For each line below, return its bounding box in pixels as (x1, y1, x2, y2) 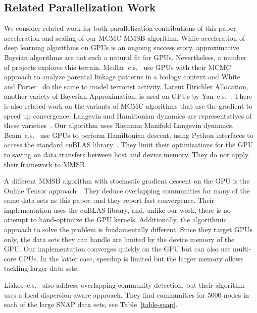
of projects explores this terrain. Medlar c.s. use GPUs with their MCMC (4, 62, 231, 72)
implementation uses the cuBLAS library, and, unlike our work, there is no (4, 204, 231, 215)
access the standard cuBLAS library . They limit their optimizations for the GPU (4, 139, 253, 150)
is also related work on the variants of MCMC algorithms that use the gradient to (4, 100, 253, 111)
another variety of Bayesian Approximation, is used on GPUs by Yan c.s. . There (4, 91, 253, 101)
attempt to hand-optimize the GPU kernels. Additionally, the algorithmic (4, 214, 227, 225)
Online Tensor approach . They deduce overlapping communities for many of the (4, 185, 250, 195)
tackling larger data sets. (4, 263, 79, 273)
